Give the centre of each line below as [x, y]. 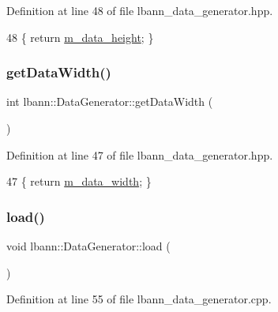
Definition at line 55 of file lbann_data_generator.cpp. [139, 299]
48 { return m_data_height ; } [80, 37]
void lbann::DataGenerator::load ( [88, 246]
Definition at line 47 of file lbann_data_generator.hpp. [140, 154]
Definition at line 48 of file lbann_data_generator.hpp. [140, 10]
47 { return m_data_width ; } [79, 181]
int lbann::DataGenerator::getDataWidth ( [110, 101]
